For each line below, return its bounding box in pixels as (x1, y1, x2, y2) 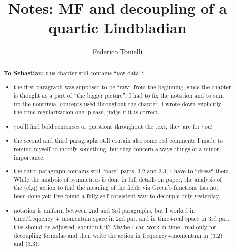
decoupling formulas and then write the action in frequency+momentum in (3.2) (14, 231, 223, 239)
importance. (14, 153, 45, 161)
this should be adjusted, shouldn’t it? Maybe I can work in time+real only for (14, 223, 217, 231)
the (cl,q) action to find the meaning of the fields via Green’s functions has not (14, 183, 219, 192)
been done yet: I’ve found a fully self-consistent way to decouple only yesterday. (14, 192, 220, 200)
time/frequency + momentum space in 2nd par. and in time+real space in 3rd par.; (14, 214, 231, 223)
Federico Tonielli (92, 46, 143, 57)
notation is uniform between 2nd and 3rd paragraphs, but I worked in (14, 206, 195, 214)
